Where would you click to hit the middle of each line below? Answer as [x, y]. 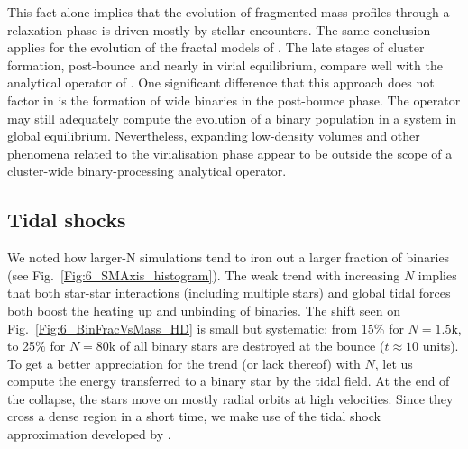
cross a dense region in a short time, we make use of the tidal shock [194, 416]
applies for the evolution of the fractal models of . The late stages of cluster [216, 47]
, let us [394, 363]
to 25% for [37, 346]
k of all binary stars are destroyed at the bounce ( [247, 346]
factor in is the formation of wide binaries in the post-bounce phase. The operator [234, 100]
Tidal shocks [67, 220]
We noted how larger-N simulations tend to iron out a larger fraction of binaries [229, 257]
